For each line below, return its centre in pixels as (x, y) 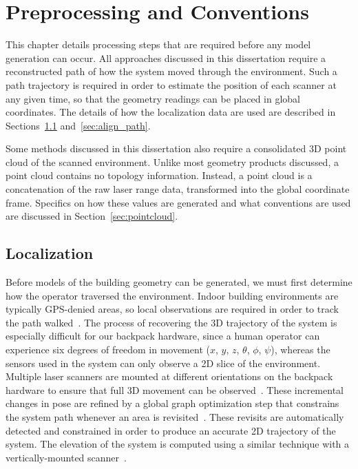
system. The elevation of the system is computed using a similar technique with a (178, 444)
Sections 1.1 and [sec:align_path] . (78, 125)
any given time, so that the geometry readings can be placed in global (153, 98)
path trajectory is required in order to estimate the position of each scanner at (171, 84)
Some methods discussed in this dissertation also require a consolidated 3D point (176, 148)
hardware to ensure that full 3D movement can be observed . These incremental (175, 389)
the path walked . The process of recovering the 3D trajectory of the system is (171, 322)
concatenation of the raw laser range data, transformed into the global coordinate (178, 189)
